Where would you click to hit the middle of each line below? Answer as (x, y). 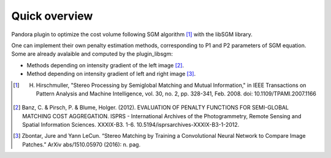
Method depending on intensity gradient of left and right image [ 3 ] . (111, 74)
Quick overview (52, 16)
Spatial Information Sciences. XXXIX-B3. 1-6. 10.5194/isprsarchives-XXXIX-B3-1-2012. (131, 125)
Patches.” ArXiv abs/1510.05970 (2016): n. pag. (82, 145)
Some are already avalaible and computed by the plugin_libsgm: (92, 54)
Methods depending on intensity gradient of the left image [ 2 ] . (105, 65)
